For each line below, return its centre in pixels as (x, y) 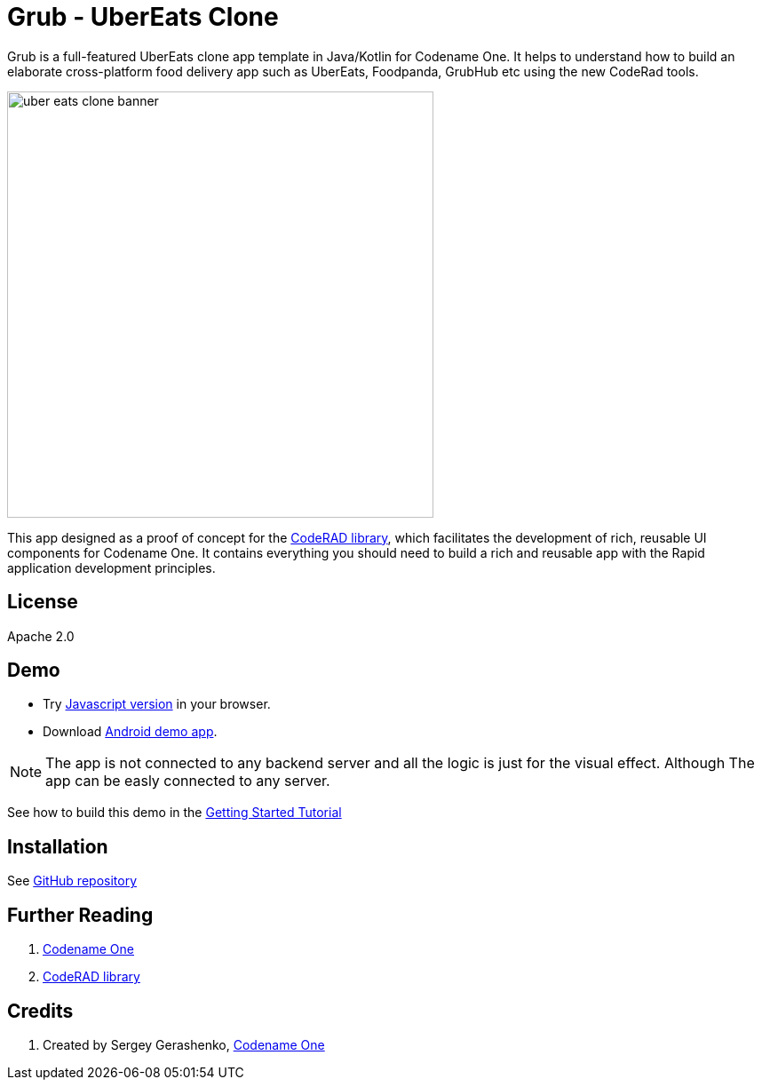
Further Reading (80, 915)
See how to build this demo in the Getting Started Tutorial (175, 813)
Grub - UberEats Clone (143, 17)
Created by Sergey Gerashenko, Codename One (184, 1044)
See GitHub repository (72, 881)
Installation (58, 846)
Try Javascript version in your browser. (157, 704)
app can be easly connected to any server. (188, 781)
